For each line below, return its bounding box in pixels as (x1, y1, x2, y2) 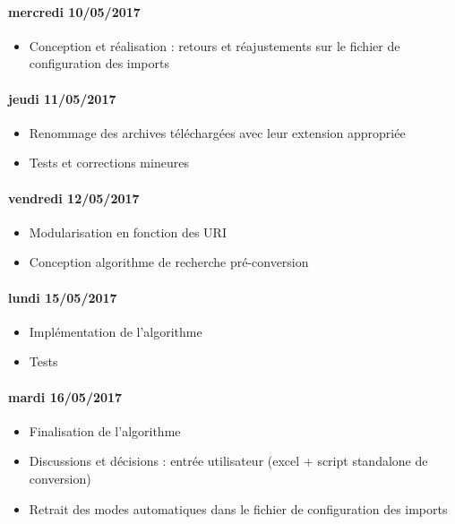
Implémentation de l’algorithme (29, 322, 202, 340)
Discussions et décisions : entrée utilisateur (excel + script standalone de (29, 451, 428, 470)
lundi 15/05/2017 (8, 288, 117, 306)
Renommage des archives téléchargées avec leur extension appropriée (29, 123, 406, 142)
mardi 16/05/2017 (8, 387, 123, 406)
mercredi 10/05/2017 (8, 2, 141, 21)
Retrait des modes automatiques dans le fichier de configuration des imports (29, 499, 448, 518)
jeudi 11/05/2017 (8, 89, 116, 107)
